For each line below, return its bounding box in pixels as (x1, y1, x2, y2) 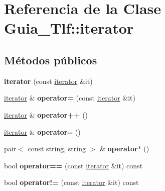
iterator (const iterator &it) (4, 75, 93, 86)
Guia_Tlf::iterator (4, 18, 134, 38)
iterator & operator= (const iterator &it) (4, 92, 136, 103)
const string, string (28, 143, 86, 154)
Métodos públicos (4, 52, 97, 67)
